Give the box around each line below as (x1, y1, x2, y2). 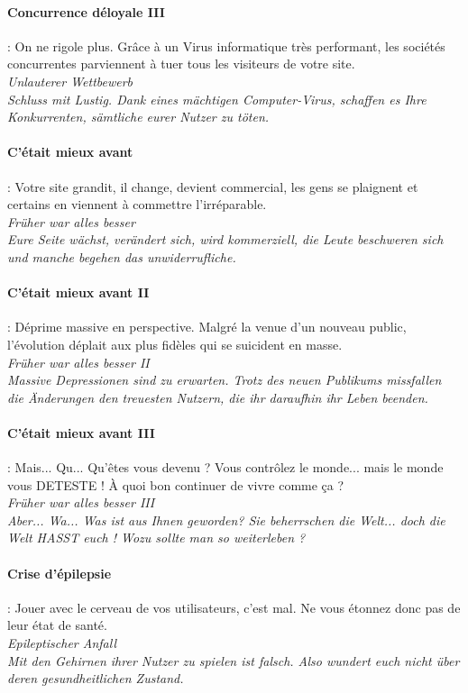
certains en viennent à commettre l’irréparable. (7, 195, 267, 214)
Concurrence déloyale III (7, 2, 165, 21)
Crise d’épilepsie (7, 563, 112, 582)
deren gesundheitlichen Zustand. (7, 669, 184, 688)
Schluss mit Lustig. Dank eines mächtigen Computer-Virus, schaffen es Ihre (7, 89, 427, 108)
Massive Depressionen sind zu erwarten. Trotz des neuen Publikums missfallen (7, 370, 442, 389)
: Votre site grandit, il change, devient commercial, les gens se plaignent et (7, 177, 418, 196)
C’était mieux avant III (7, 423, 155, 442)
